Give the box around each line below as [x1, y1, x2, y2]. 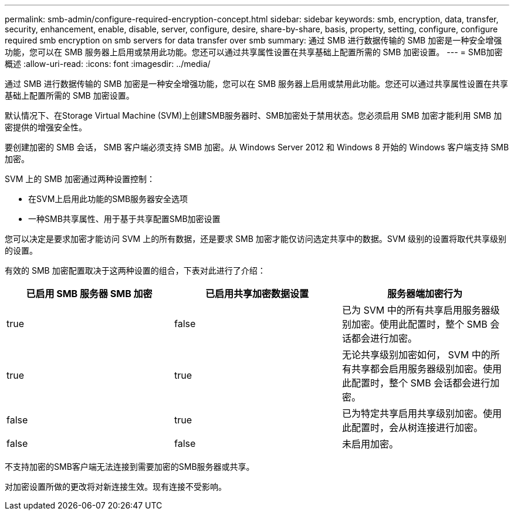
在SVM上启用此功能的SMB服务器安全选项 [28, 194, 188, 204]
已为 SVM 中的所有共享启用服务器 [341, 304, 491, 316]
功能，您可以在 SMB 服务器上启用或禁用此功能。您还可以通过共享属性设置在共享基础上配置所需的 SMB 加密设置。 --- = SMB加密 [5, 47, 503, 57]
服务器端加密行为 [387, 288, 462, 299]
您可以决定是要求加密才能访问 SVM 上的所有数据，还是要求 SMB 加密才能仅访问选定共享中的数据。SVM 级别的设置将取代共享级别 [5, 234, 507, 244]
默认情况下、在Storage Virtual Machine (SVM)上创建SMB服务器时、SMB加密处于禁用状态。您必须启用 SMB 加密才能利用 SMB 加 [5, 110, 502, 120]
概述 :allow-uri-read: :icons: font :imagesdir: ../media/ [5, 59, 211, 69]
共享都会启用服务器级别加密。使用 [351, 363, 502, 375]
